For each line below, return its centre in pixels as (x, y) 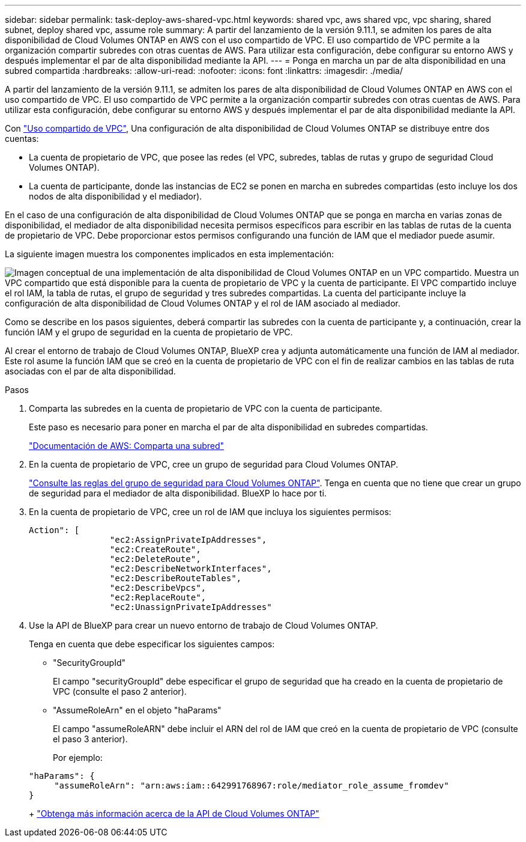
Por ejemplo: (78, 758)
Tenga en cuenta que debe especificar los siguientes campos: (152, 644)
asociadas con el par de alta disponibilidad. (90, 371)
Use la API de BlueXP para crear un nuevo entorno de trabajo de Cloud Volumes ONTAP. (204, 625)
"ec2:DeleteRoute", (155, 559)
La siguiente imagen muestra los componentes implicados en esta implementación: (170, 254)
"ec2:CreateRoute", (155, 549)
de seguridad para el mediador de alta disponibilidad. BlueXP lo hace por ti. (178, 493)
